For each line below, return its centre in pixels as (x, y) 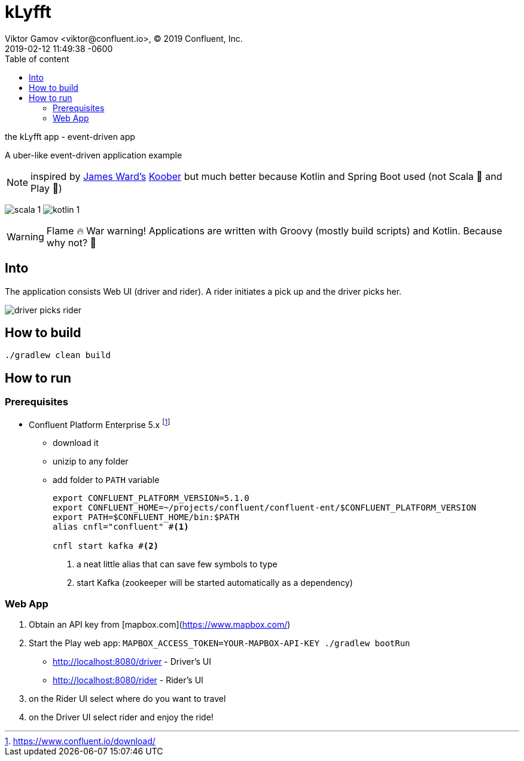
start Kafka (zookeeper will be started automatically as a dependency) (215, 583)
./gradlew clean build (58, 355)
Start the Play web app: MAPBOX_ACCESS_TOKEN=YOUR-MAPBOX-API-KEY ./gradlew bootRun (220, 643)
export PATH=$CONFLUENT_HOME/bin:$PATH (146, 517)
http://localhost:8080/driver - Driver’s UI (132, 662)
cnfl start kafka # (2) (106, 546)
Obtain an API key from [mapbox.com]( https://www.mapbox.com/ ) (160, 625)
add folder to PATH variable (106, 480)
